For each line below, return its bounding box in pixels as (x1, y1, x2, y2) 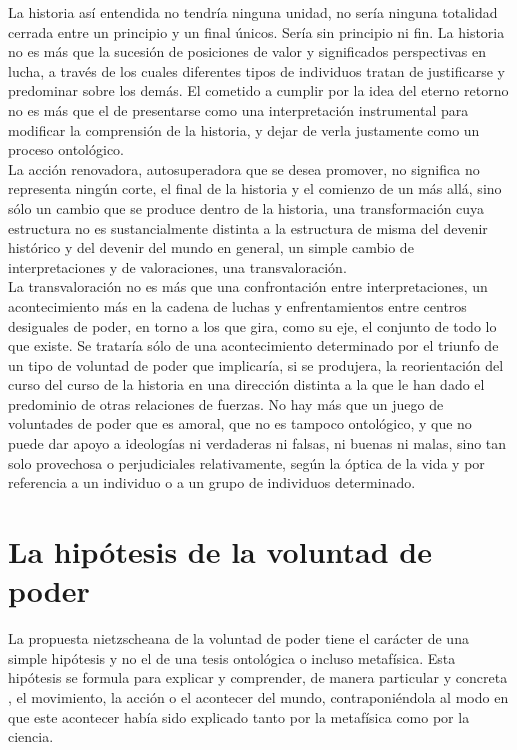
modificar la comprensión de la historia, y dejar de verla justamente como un (8, 119, 480, 140)
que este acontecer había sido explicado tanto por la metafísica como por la (8, 706, 470, 727)
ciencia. (8, 726, 54, 747)
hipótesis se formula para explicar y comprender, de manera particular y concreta (8, 667, 508, 688)
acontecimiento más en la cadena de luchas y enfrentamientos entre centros (8, 295, 467, 316)
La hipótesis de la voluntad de (8, 531, 432, 572)
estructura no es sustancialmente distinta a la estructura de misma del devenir (8, 217, 488, 238)
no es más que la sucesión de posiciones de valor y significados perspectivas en (8, 41, 486, 62)
